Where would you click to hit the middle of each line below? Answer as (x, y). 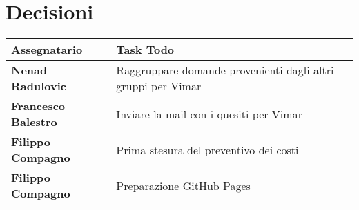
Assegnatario (47, 50)
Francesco (38, 106)
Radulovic (39, 86)
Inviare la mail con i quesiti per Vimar (209, 114)
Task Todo (145, 50)
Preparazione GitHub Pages (183, 185)
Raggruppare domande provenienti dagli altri (225, 70)
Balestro (34, 122)
